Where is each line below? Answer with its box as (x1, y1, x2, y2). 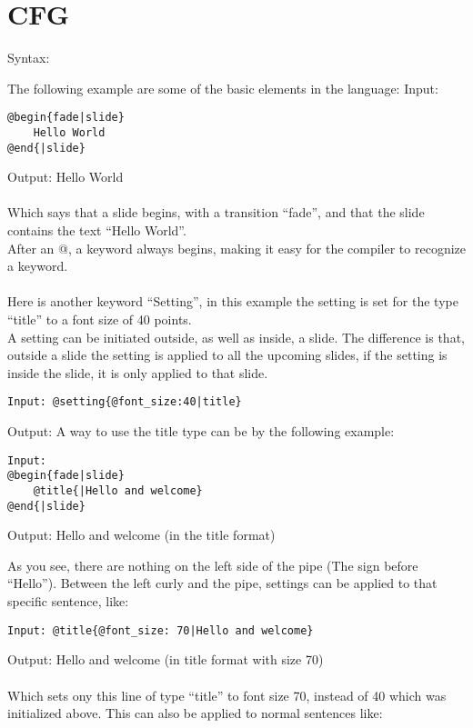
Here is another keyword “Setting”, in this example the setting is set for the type (7, 292, 458, 311)
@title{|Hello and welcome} (33, 484, 203, 497)
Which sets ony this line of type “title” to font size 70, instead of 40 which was (7, 685, 447, 704)
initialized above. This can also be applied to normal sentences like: (7, 703, 383, 723)
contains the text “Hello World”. (7, 221, 186, 240)
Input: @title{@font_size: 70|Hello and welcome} (7, 623, 314, 637)
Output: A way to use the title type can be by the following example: (7, 422, 395, 441)
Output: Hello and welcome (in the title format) (7, 525, 276, 544)
